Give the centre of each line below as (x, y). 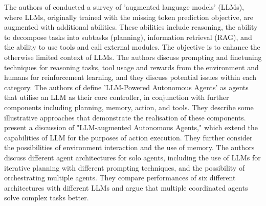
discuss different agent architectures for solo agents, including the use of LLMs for (132, 157)
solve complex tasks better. (47, 198)
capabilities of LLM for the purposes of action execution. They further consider (128, 137)
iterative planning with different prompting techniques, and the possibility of (125, 167)
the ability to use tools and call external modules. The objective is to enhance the (132, 47)
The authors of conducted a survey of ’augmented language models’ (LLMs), (124, 7)
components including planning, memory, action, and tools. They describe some (129, 107)
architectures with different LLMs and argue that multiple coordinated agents (126, 187)
